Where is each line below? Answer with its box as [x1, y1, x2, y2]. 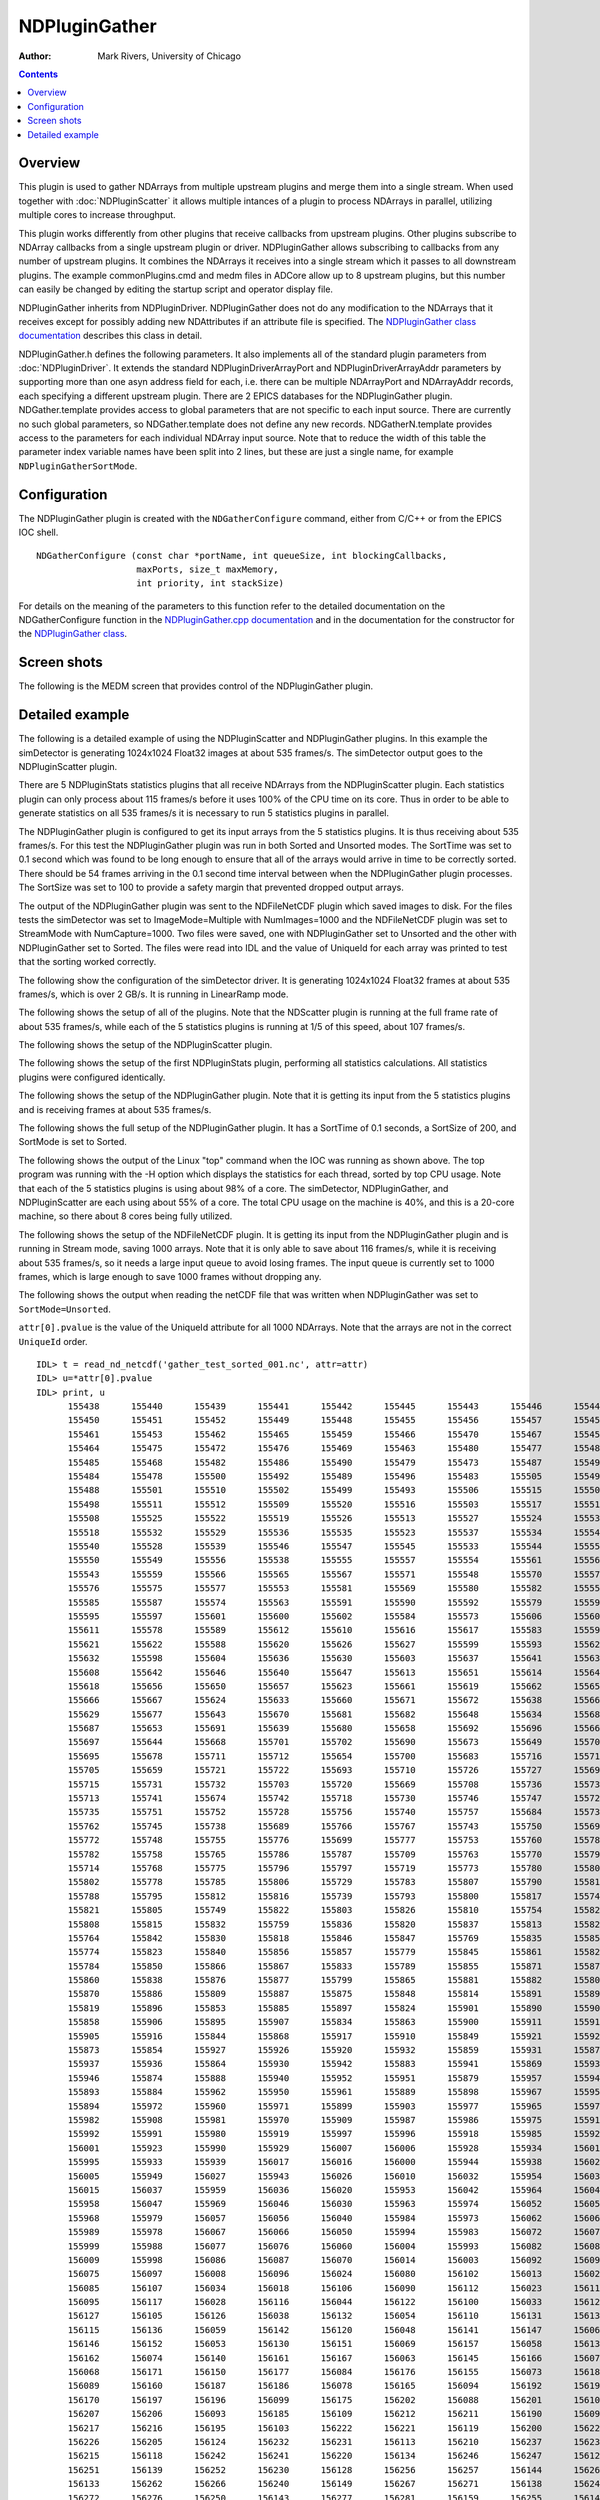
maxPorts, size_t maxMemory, [136, 563, 279, 575]
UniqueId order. [18, 1335, 88, 1347]
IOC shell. [18, 526, 59, 539]
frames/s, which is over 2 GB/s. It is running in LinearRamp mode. [18, 988, 289, 1000]
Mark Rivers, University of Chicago [97, 50, 242, 62]
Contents [18, 68, 59, 80]
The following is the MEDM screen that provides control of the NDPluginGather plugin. [18, 680, 374, 692]
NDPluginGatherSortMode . [18, 460, 138, 472]
